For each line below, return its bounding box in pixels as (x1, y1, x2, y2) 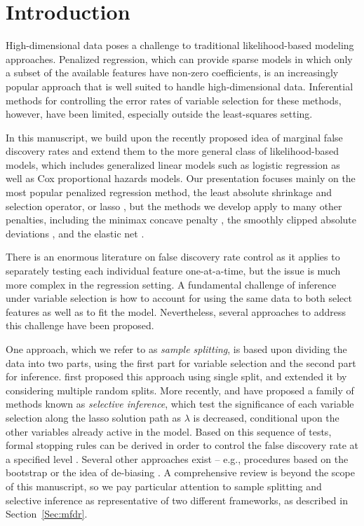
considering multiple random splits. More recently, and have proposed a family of (6, 382, 354, 397)
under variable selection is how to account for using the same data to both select (6, 291, 352, 305)
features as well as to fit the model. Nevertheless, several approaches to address (6, 304, 346, 319)
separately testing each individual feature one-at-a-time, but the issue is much (6, 263, 341, 278)
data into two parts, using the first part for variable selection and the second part (6, 355, 356, 370)
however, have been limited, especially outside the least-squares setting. (6, 106, 313, 121)
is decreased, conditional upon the (193, 410, 339, 424)
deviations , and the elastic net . (6, 226, 144, 240)
